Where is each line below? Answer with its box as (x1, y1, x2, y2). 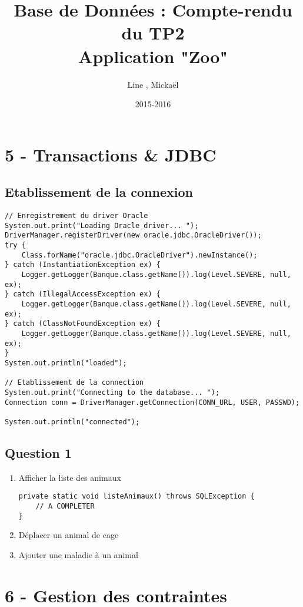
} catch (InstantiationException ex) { (5, 260, 161, 269)
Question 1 (5, 443, 72, 461)
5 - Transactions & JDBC (5, 142, 217, 166)
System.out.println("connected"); (5, 417, 140, 426)
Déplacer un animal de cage (18, 529, 119, 541)
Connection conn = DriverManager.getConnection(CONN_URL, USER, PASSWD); (5, 398, 300, 407)
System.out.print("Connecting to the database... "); (5, 388, 220, 397)
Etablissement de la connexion (5, 183, 193, 201)
